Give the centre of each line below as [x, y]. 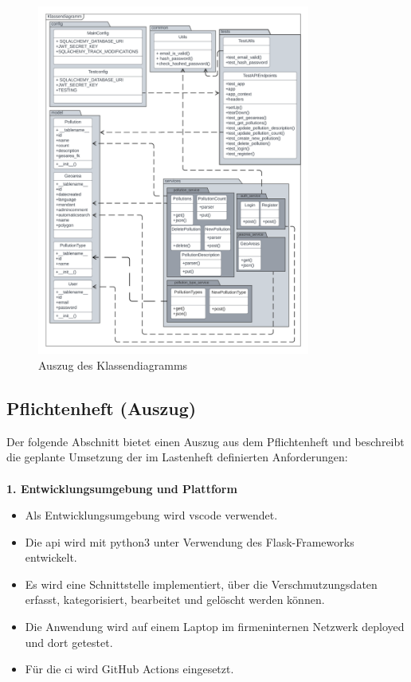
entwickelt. [51, 557]
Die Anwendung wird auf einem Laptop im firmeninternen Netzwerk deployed [215, 627]
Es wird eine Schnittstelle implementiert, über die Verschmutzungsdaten [201, 584]
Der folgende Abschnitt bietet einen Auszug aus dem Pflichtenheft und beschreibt [205, 441]
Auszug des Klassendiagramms [113, 365]
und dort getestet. [69, 642]
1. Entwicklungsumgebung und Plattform [122, 488]
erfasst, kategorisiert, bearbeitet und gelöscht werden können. [175, 600]
